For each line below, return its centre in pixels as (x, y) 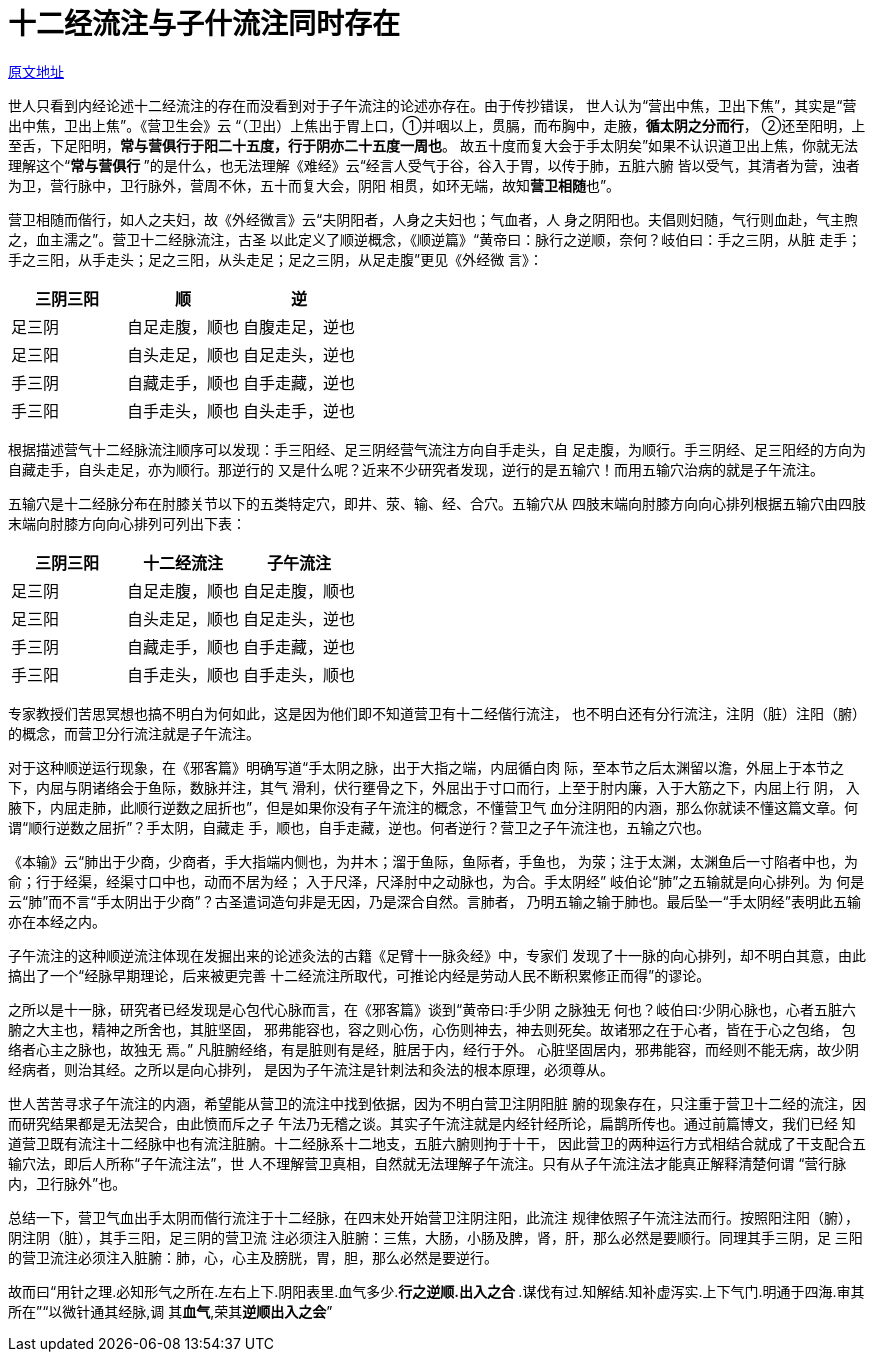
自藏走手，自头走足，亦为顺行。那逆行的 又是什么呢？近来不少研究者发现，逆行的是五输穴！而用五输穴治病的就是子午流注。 (416, 469)
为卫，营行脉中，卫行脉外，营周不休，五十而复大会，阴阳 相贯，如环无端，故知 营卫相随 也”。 (314, 185)
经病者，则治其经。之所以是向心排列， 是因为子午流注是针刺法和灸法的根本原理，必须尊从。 (311, 1069)
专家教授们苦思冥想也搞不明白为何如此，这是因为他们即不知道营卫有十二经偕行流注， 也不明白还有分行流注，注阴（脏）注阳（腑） (437, 713)
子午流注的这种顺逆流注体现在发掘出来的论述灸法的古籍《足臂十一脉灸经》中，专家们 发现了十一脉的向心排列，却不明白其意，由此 (437, 955)
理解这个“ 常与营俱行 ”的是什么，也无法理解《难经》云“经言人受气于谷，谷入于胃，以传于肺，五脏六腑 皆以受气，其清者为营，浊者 (434, 165)
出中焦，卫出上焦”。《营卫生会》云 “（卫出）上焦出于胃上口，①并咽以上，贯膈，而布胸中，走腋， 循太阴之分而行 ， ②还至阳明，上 (437, 125)
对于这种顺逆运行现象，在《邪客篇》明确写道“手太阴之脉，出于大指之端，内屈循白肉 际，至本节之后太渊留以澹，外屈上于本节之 (426, 767)
